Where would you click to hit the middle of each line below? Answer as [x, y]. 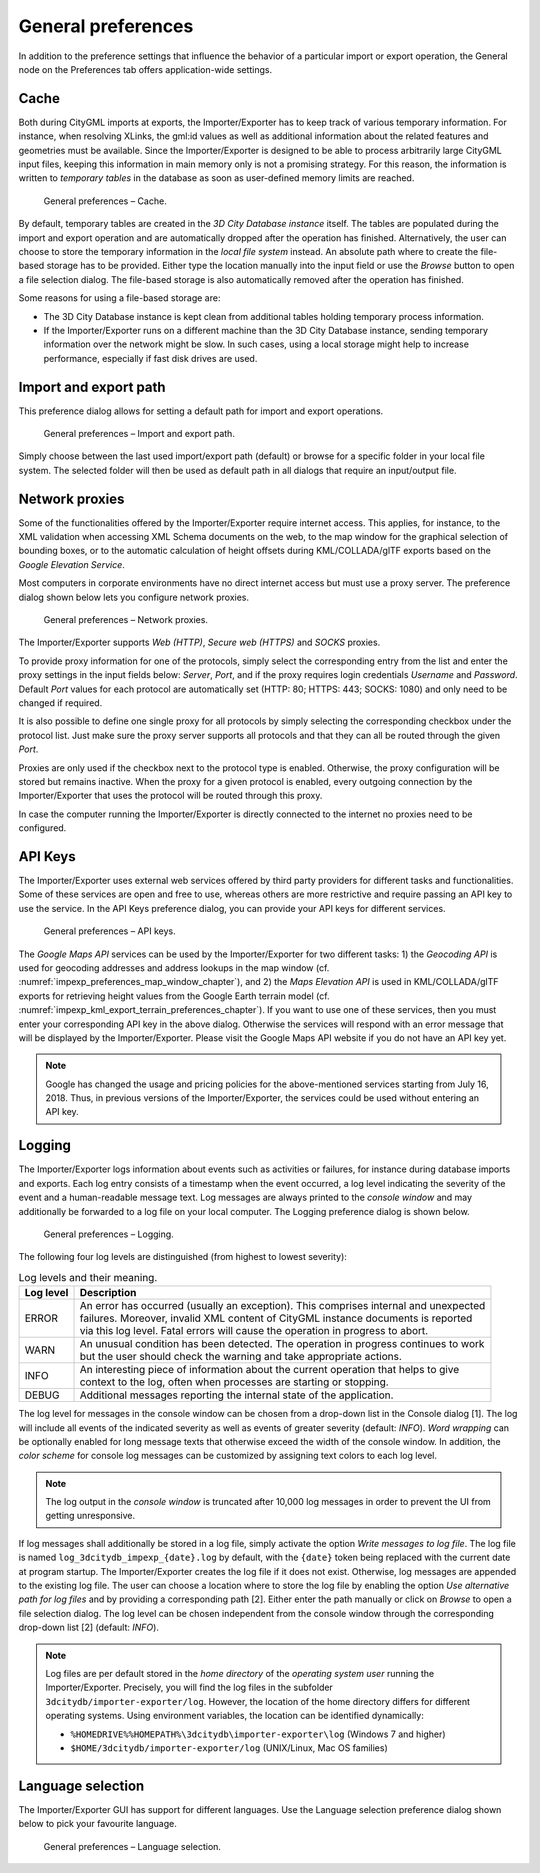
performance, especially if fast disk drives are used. [150, 358]
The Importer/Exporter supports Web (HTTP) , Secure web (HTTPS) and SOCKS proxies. [199, 642]
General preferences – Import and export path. [139, 433]
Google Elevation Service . [71, 564]
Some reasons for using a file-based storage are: [119, 298]
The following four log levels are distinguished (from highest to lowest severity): [182, 1257]
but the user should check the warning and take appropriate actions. [240, 1357]
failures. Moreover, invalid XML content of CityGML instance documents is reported [276, 1318]
